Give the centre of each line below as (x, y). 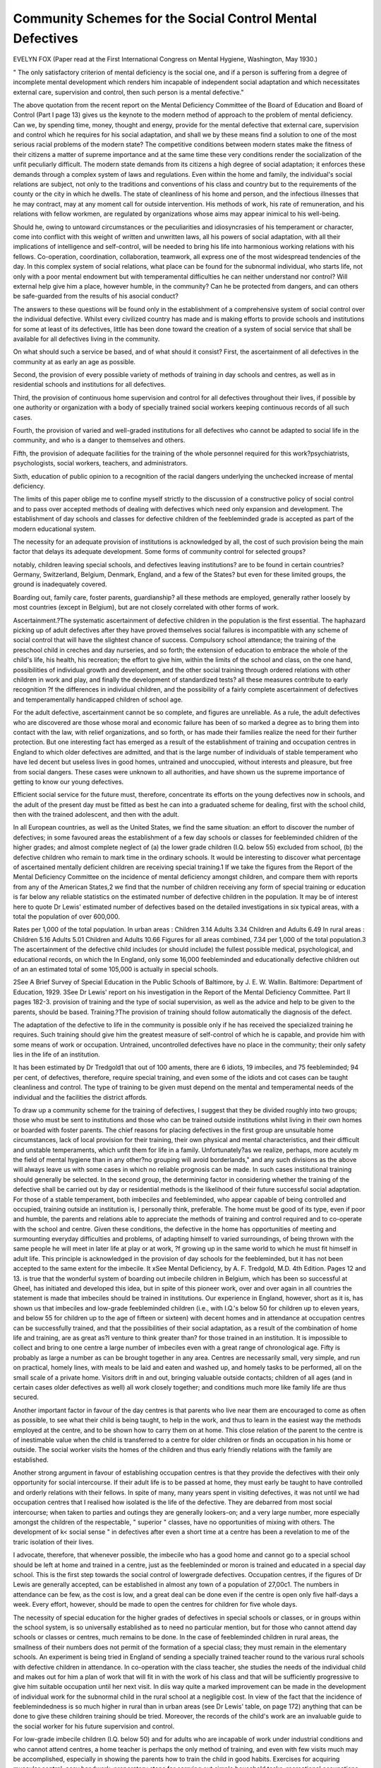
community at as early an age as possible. (74, 361)
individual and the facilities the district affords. (80, 1097)
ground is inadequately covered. (60, 584)
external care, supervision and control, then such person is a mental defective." (128, 92)
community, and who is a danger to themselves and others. (99, 440)
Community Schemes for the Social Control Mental (165, 18)
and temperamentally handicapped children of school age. (98, 699)
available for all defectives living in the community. (86, 339)
